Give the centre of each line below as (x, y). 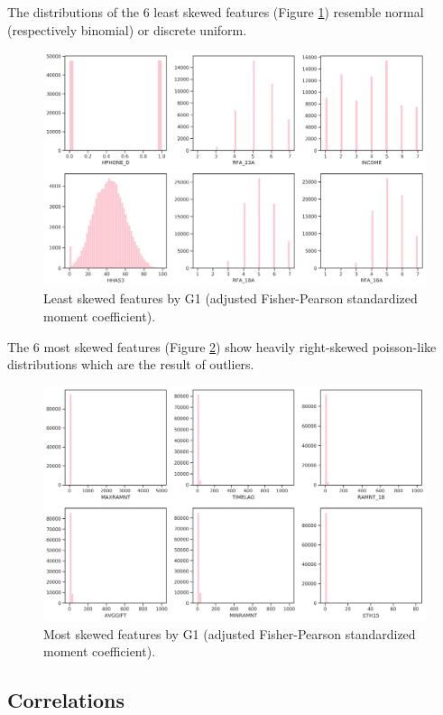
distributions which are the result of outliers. (131, 364)
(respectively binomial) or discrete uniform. (127, 29)
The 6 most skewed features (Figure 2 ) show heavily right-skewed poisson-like (222, 346)
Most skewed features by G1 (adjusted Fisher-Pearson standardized (230, 633)
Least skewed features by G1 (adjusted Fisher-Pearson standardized (231, 298)
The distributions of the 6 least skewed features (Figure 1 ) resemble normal (216, 12)
